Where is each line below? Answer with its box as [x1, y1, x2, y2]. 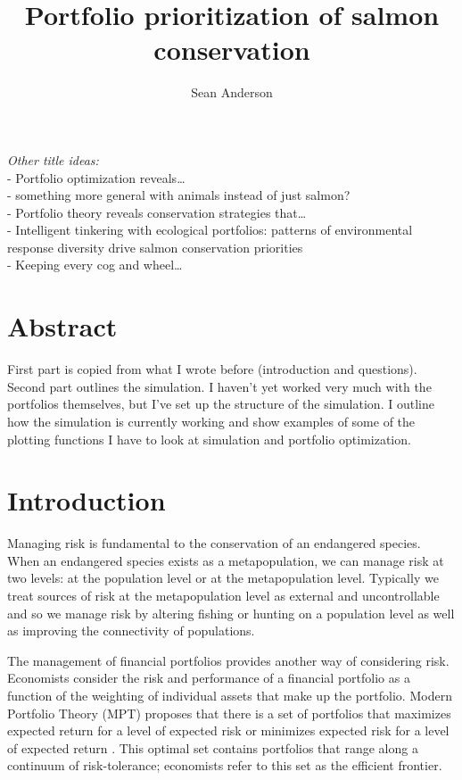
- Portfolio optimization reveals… [7, 168, 186, 187]
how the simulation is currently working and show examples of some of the [7, 411, 416, 430]
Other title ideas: [7, 150, 99, 169]
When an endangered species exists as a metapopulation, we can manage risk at [7, 551, 444, 569]
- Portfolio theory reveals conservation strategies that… [7, 203, 307, 221]
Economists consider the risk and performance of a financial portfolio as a [7, 668, 410, 687]
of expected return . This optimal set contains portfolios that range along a [7, 738, 418, 757]
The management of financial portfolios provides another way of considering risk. [7, 651, 450, 669]
